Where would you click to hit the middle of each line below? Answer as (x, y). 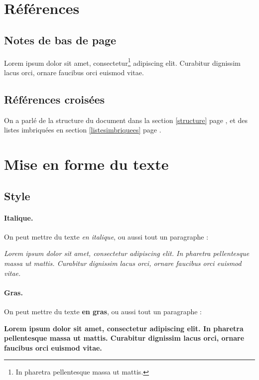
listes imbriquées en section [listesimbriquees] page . (83, 130)
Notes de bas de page (60, 40)
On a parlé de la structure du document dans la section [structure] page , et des (126, 120)
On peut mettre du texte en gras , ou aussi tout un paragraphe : (103, 311)
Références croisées (55, 99)
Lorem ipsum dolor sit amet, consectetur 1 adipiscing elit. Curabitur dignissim (122, 62)
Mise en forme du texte (86, 164)
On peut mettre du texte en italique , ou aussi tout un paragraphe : (106, 236)
